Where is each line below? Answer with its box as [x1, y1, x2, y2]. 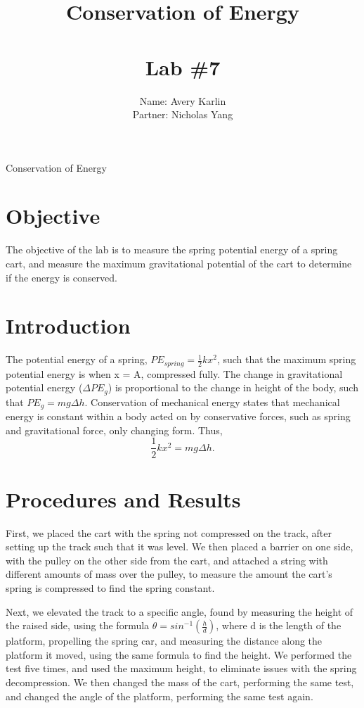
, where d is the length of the [216, 618, 342, 633]
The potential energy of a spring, [6, 352, 148, 367]
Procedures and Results [6, 484, 241, 513]
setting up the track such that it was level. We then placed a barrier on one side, [6, 539, 353, 554]
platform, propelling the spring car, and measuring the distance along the [6, 633, 323, 648]
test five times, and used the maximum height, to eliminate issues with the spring [6, 661, 357, 676]
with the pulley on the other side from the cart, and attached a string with [6, 552, 328, 567]
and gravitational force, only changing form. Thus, [6, 422, 223, 437]
